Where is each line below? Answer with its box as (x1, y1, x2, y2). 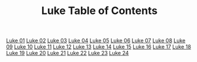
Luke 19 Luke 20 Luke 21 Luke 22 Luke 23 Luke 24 (6, 50, 129, 57)
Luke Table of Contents (41, 4, 158, 18)
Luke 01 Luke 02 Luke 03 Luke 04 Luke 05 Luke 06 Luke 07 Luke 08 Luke (6, 37, 186, 44)
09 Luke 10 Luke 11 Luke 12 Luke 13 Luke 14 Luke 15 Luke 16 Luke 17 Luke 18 (6, 43, 191, 50)
